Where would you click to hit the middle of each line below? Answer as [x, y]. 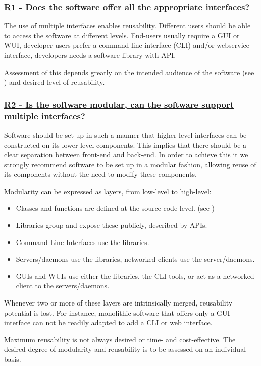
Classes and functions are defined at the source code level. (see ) [115, 208]
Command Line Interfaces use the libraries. [83, 242]
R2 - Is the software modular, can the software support [119, 104]
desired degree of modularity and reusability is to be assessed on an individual [125, 349]
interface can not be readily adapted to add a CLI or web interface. [108, 322]
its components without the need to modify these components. [100, 174]
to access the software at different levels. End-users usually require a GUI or [122, 35]
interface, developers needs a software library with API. [90, 55]
